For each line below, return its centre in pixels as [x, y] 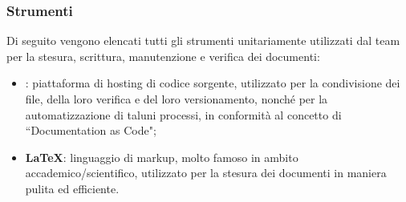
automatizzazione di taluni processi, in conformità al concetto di [183, 114]
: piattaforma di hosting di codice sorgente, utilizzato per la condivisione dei [213, 83]
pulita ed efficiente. [72, 188]
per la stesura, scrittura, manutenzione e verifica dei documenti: [163, 56]
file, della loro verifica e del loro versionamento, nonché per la [177, 99]
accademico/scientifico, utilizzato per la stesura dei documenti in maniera [206, 173]
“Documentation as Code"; [91, 130]
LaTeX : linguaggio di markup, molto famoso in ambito [162, 157]
